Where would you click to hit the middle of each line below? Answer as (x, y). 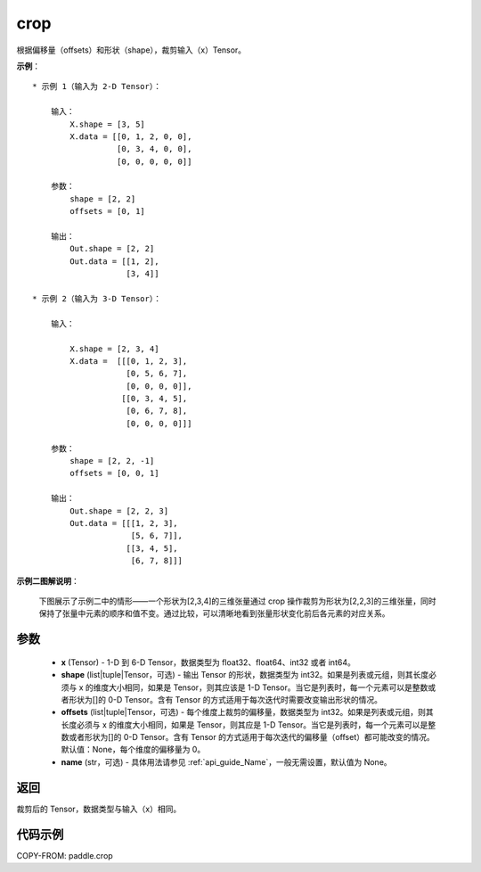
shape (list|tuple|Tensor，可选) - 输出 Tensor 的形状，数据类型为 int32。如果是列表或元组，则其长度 (245, 675)
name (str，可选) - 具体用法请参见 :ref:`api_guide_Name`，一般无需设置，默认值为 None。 (226, 761)
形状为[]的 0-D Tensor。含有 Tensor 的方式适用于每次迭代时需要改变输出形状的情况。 (225, 699)
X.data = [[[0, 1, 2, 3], (129, 361)
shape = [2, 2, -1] (112, 461)
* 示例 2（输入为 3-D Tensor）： (97, 298)
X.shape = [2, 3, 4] (114, 349)
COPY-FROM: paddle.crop (65, 855)
